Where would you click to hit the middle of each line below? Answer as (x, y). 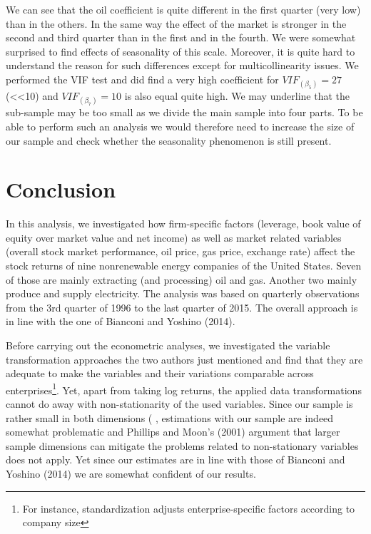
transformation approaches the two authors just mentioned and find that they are (184, 359)
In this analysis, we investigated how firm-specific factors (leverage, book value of (183, 224)
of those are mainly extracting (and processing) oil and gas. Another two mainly (182, 279)
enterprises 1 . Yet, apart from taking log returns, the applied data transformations (184, 389)
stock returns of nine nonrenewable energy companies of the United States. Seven (184, 266)
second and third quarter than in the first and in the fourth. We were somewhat (181, 37)
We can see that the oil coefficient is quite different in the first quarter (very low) (183, 9)
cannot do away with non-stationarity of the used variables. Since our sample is (179, 404)
